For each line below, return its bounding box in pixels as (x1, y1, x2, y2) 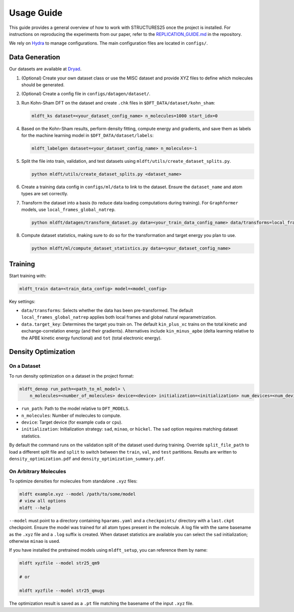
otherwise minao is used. (9, 538, 61, 544)
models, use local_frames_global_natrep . (21, 206, 116, 213)
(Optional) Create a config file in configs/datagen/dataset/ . (21, 91, 150, 97)
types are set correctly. (21, 191, 69, 197)
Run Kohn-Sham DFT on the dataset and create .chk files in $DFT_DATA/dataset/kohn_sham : (21, 100, 215, 105)
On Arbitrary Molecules (9, 468, 66, 475)
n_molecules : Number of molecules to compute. (21, 412, 122, 418)
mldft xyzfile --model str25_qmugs (19, 587, 105, 593)
